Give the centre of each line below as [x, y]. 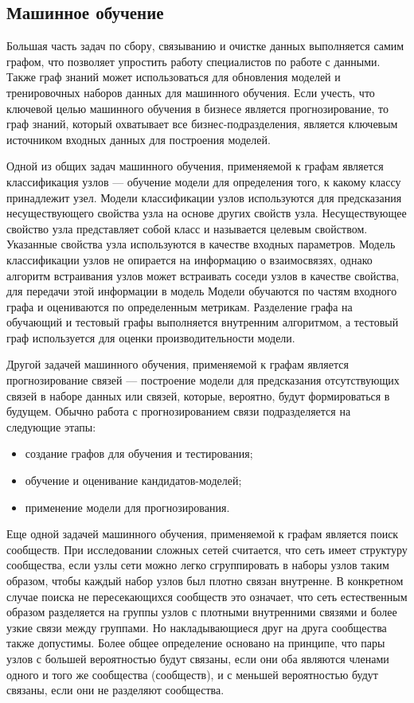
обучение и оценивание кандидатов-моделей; [133, 480]
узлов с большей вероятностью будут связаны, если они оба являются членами [198, 658]
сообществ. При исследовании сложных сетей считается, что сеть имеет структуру [207, 549]
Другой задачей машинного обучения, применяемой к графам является [178, 364]
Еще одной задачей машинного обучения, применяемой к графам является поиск [203, 534]
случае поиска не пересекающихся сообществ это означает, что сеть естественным [207, 596]
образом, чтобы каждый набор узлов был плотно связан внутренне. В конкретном [205, 581]
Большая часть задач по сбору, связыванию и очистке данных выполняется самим [205, 46]
